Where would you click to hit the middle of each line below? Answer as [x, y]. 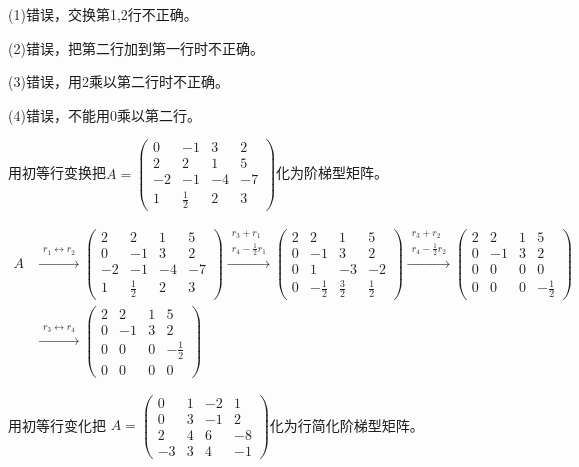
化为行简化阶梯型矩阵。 [346, 424]
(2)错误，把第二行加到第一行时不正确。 [136, 47]
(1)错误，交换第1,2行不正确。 [103, 14]
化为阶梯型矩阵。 [332, 172]
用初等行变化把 [57, 424]
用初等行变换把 [57, 172]
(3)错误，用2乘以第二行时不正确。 [118, 81]
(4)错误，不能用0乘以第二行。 [104, 114]
